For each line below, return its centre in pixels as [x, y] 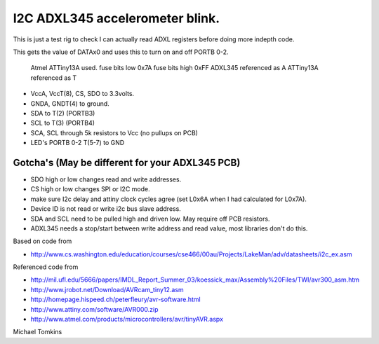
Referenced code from [46, 267]
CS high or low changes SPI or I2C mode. [90, 189]
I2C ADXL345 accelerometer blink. [117, 18]
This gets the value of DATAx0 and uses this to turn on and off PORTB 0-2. [121, 52]
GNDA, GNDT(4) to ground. [70, 103]
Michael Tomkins [38, 332]
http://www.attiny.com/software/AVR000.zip [94, 309]
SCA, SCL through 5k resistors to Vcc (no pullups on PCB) [114, 132]
